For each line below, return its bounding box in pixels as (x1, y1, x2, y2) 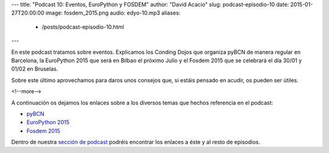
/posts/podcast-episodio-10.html (41, 23, 124, 30)
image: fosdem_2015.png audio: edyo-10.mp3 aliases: (46, 9, 181, 16)
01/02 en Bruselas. (11, 65, 58, 73)
